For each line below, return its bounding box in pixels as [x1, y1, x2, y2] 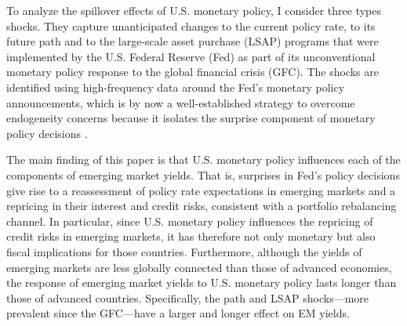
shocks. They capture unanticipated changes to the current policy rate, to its [6, 17, 376, 34]
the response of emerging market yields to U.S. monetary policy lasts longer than [6, 274, 397, 291]
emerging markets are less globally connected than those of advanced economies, [6, 259, 392, 275]
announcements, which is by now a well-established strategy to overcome [6, 94, 355, 110]
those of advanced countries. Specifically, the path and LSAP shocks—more [6, 289, 369, 306]
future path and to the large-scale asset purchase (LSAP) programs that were [6, 33, 379, 49]
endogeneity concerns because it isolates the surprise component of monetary [6, 110, 376, 126]
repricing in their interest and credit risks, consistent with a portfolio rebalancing [6, 197, 397, 214]
